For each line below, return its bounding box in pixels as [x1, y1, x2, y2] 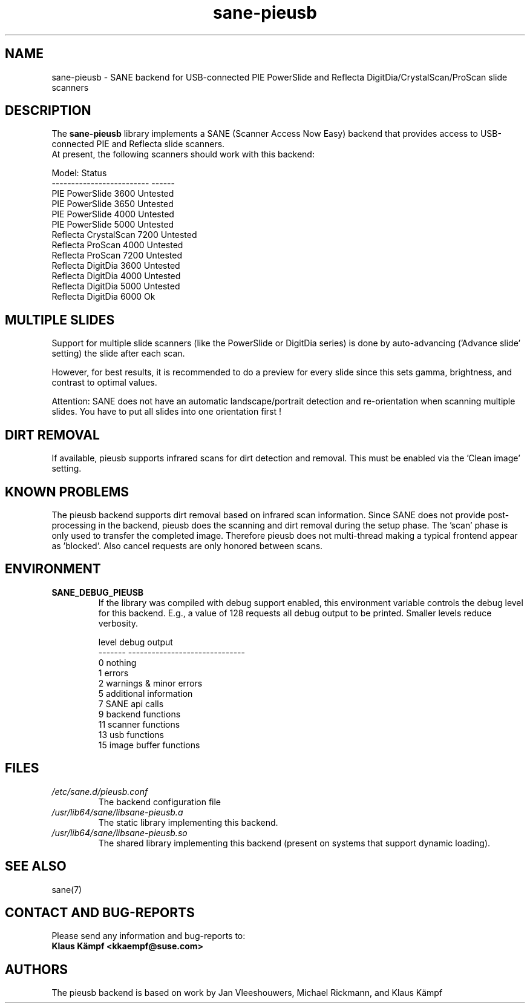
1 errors [98, 667, 129, 678]
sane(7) [51, 884, 82, 895]
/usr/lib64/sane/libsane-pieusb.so [51, 827, 188, 838]
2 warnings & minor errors [98, 677, 203, 688]
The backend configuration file [98, 796, 221, 807]
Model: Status [51, 168, 107, 179]
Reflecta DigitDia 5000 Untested [51, 281, 180, 292]
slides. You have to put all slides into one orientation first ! [51, 406, 281, 417]
